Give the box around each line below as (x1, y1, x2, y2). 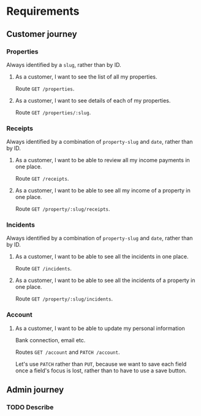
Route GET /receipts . (15, 175, 69, 182)
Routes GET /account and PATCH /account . (15, 348, 120, 356)
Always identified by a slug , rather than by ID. (6, 61, 121, 68)
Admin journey (6, 385, 64, 395)
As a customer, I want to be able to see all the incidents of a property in (15, 277, 195, 284)
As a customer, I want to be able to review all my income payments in (15, 157, 190, 164)
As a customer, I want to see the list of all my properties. (15, 73, 157, 80)
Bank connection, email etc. (15, 336, 86, 343)
